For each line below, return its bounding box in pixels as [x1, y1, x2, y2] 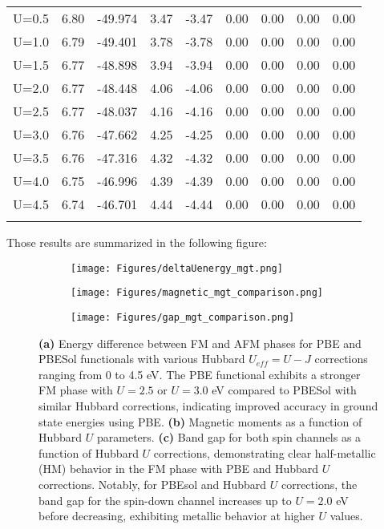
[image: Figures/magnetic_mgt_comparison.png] [71, 287, 323, 299]
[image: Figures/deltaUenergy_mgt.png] [71, 262, 283, 274]
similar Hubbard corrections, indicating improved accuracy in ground [38, 397, 378, 414]
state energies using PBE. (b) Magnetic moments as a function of [38, 413, 362, 430]
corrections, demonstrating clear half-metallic [153, 444, 376, 461]
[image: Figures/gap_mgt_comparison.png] [71, 311, 295, 323]
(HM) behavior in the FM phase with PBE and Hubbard [38, 460, 319, 477]
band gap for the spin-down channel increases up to [38, 491, 292, 508]
